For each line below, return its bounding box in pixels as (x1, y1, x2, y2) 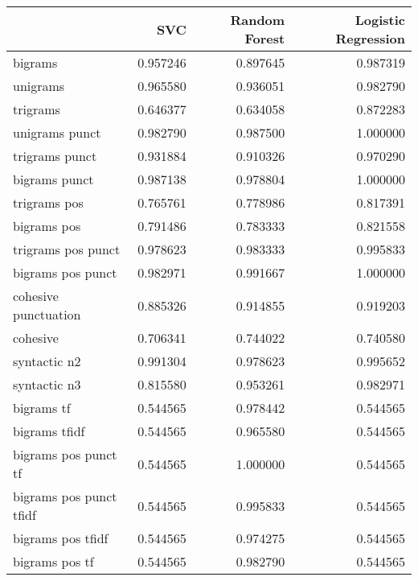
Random (230, 10, 285, 29)
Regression (335, 29, 405, 47)
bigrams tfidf (13, 422, 85, 440)
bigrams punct (13, 170, 94, 188)
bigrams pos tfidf (13, 529, 109, 547)
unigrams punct (13, 123, 101, 142)
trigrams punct (13, 146, 97, 165)
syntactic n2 (13, 352, 81, 370)
